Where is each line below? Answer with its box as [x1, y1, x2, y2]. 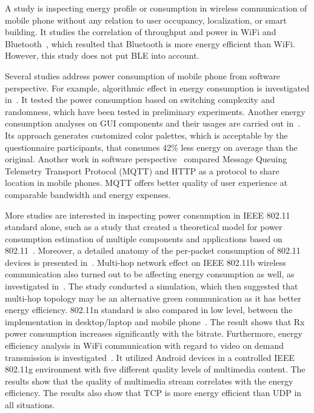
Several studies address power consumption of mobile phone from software [5, 69, 281, 82]
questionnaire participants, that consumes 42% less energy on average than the [5, 140, 298, 153]
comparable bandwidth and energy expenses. [5, 188, 171, 200]
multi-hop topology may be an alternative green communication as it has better [5, 291, 301, 304]
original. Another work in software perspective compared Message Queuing [5, 153, 287, 165]
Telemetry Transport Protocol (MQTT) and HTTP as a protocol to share [5, 164, 279, 177]
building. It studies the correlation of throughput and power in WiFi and [5, 25, 276, 38]
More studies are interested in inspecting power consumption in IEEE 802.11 [5, 208, 290, 221]
